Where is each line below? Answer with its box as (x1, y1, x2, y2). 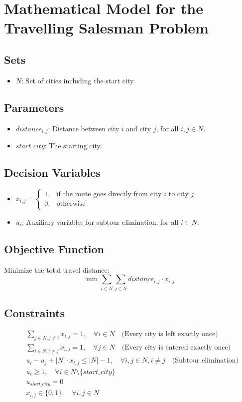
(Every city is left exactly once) (121, 330, 218, 338)
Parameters (4, 99, 64, 115)
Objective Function (4, 241, 105, 256)
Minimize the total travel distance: (4, 264, 110, 275)
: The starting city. (44, 140, 102, 151)
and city (126, 123, 151, 133)
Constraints (4, 305, 65, 320)
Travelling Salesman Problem (4, 17, 209, 38)
